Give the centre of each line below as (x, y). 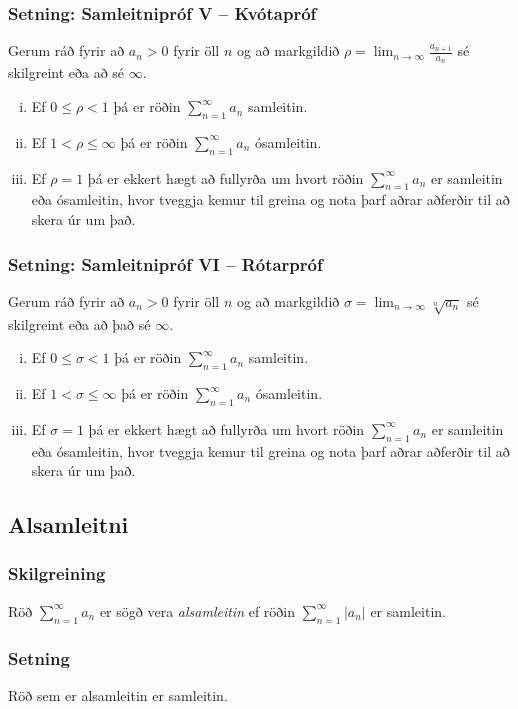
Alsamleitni (68, 524)
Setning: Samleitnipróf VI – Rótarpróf (165, 263)
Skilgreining (57, 573)
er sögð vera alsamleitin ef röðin (197, 610)
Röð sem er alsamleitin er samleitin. (118, 694)
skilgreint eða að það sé (79, 323)
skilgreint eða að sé (66, 72)
